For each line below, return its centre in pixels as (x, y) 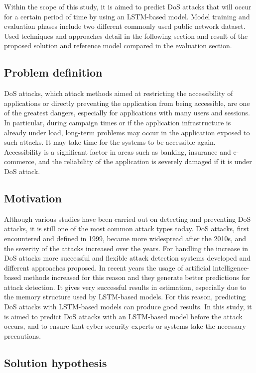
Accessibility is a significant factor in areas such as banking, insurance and (118, 151)
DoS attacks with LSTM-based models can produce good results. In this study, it (128, 307)
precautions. (23, 335)
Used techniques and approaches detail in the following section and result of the (126, 36)
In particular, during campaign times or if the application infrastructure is (118, 122)
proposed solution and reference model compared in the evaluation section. (118, 46)
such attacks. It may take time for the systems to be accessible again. (110, 142)
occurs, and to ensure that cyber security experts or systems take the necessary (125, 326)
